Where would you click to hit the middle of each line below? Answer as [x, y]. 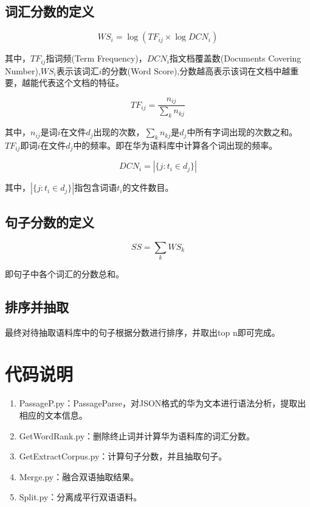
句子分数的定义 [50, 222]
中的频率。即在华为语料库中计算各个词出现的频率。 [175, 145]
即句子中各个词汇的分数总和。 [64, 273]
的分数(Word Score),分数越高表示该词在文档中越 [196, 70]
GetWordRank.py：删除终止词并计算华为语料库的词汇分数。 [137, 435]
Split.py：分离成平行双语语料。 [81, 497]
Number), [23, 70]
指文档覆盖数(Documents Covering [235, 58]
